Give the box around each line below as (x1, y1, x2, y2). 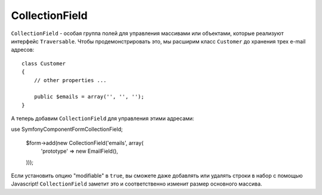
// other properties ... (33, 77, 107, 83)
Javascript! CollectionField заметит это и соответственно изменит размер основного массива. (11, 180, 262, 187)
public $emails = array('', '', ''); (33, 93, 144, 100)
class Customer (21, 60, 66, 67)
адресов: (11, 46, 35, 54)
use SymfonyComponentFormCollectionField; (11, 125, 123, 133)
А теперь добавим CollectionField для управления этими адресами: (11, 115, 194, 122)
